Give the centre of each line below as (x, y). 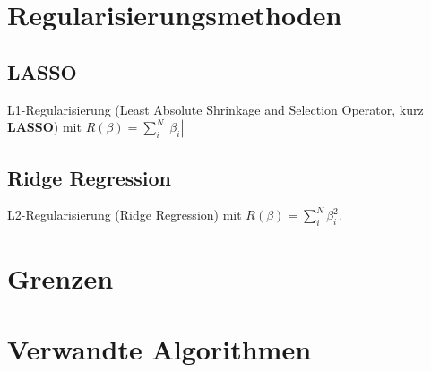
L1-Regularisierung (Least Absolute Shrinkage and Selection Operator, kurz (215, 109)
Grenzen (60, 278)
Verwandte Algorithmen (159, 348)
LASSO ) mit (44, 127)
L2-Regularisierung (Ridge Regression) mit (125, 215)
